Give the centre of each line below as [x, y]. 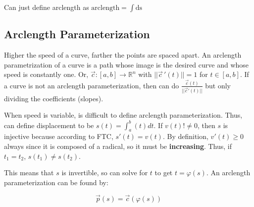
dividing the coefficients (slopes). [54, 98]
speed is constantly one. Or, [46, 74]
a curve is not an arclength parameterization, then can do [92, 85]
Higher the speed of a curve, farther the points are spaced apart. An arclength [123, 55]
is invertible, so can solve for [105, 172]
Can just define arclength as [47, 7]
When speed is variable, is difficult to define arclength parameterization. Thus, [123, 115]
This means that [29, 172]
